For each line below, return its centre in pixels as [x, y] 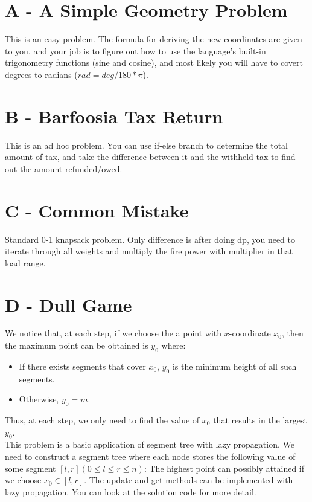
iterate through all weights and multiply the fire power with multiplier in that [149, 251]
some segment [30, 468]
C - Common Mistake [97, 210]
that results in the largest [260, 420]
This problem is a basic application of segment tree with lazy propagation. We [150, 444]
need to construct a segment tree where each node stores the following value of [150, 456]
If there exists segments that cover [82, 366]
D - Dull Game [68, 304]
